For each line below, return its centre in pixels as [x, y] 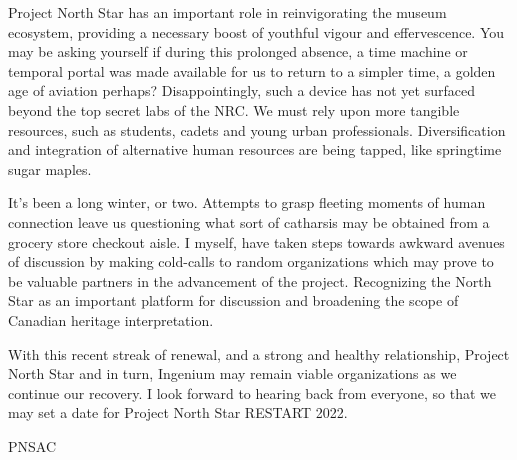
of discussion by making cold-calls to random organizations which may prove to [251, 261]
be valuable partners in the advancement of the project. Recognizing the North [250, 280]
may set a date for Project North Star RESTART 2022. [178, 412]
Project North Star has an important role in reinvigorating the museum [227, 12]
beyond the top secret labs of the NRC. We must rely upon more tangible [234, 109]
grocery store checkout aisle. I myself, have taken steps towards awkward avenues [256, 241]
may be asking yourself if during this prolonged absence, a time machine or [238, 51]
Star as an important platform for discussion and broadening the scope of [233, 300]
